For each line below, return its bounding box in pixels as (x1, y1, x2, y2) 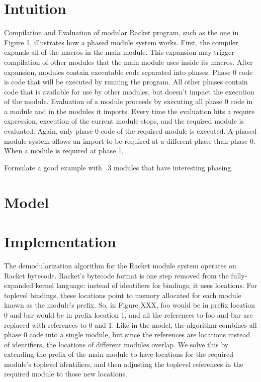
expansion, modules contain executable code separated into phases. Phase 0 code (4, 66, 253, 77)
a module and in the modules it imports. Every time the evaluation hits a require (4, 106, 255, 116)
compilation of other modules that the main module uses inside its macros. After (4, 56, 253, 67)
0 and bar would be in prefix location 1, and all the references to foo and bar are (4, 309, 253, 320)
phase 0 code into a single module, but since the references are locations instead (4, 329, 250, 340)
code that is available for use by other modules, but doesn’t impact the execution (4, 86, 254, 97)
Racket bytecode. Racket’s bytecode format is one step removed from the (4, 270, 229, 280)
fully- (231, 270, 247, 280)
